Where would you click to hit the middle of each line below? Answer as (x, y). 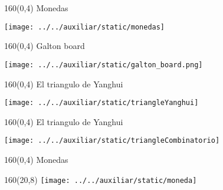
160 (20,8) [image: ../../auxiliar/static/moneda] (101, 179)
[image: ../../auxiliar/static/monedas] (85, 27)
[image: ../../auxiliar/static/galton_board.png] (104, 65)
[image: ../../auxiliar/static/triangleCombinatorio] (112, 141)
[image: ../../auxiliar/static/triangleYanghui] (101, 103)
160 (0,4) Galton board (45, 46)
